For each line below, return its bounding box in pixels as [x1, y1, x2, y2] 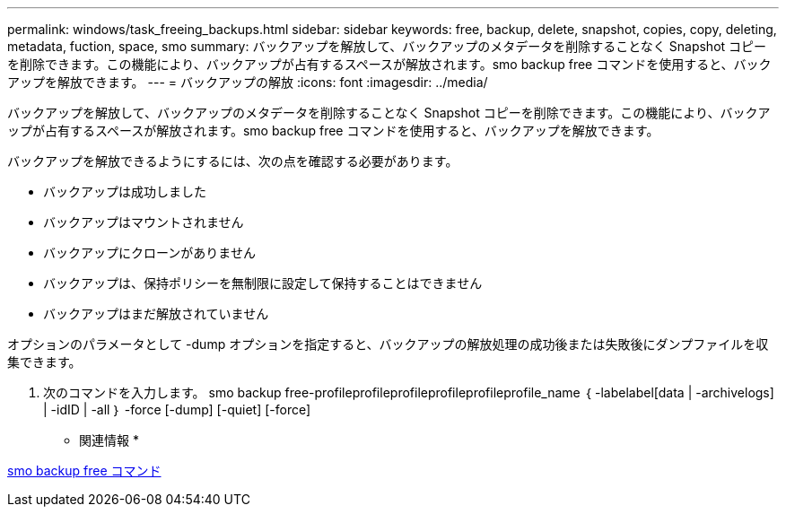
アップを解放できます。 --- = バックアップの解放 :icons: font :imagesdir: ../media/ [7, 74, 488, 90]
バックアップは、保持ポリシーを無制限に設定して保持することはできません [43, 275, 483, 291]
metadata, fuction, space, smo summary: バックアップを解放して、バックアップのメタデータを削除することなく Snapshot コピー [7, 39, 767, 54]
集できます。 [7, 354, 82, 370]
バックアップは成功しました [43, 184, 206, 199]
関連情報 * [79, 432, 139, 448]
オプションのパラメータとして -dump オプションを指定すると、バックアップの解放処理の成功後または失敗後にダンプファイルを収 [7, 336, 769, 352]
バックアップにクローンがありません [43, 245, 256, 260]
